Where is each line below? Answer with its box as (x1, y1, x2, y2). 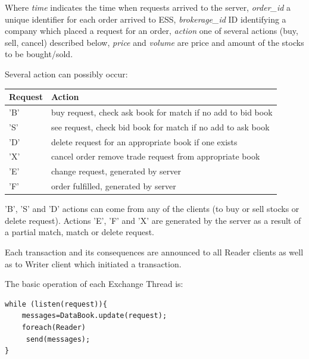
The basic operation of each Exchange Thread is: (5, 277, 183, 290)
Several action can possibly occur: (5, 67, 128, 80)
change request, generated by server (51, 165, 181, 177)
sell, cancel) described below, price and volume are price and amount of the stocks (5, 36, 304, 48)
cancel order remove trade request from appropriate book (51, 150, 260, 163)
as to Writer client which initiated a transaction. (5, 257, 182, 270)
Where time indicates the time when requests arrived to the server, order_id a (5, 1, 291, 13)
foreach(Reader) (21, 323, 86, 332)
